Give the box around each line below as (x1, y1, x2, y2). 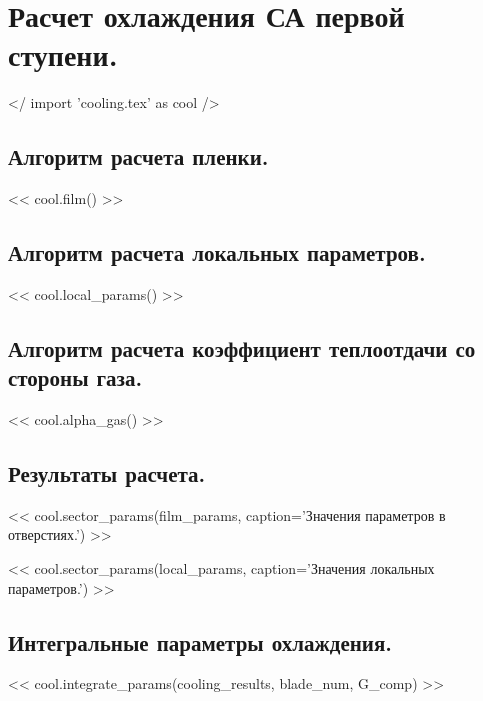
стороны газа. (8, 362, 143, 393)
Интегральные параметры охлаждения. (8, 626, 392, 657)
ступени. (8, 34, 118, 75)
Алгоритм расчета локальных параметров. (8, 237, 426, 268)
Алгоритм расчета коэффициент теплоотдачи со (8, 332, 476, 363)
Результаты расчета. (8, 458, 206, 489)
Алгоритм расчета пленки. (8, 141, 269, 172)
